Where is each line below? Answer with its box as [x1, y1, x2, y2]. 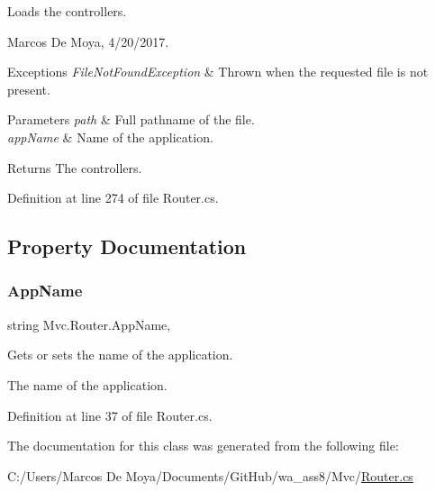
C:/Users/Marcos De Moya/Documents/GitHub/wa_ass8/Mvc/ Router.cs [7, 466, 413, 485]
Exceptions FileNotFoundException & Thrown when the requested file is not [7, 62, 429, 81]
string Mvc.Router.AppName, [7, 314, 171, 333]
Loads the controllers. [7, 2, 127, 20]
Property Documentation [7, 232, 247, 260]
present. [7, 79, 50, 98]
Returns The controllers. [7, 158, 142, 177]
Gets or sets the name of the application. [7, 345, 233, 364]
